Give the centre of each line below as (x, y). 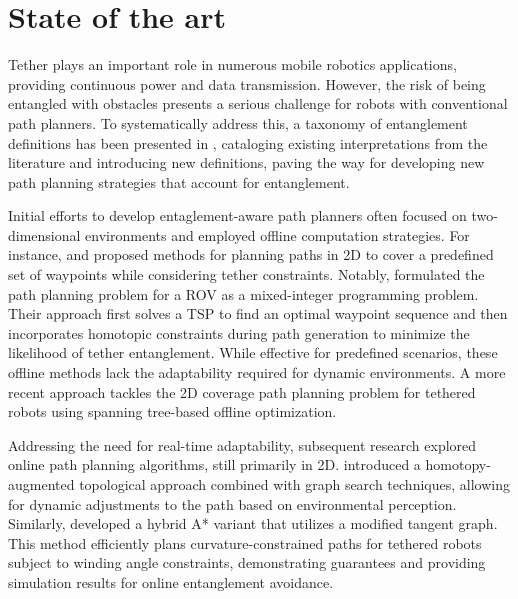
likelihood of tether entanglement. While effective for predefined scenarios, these (253, 352)
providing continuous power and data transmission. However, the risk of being (247, 83)
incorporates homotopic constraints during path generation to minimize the (239, 332)
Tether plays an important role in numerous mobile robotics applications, (232, 64)
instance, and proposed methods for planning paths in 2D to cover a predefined (251, 254)
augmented (41, 484)
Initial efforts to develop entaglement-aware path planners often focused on (237, 215)
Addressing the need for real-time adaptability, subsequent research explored (242, 444)
